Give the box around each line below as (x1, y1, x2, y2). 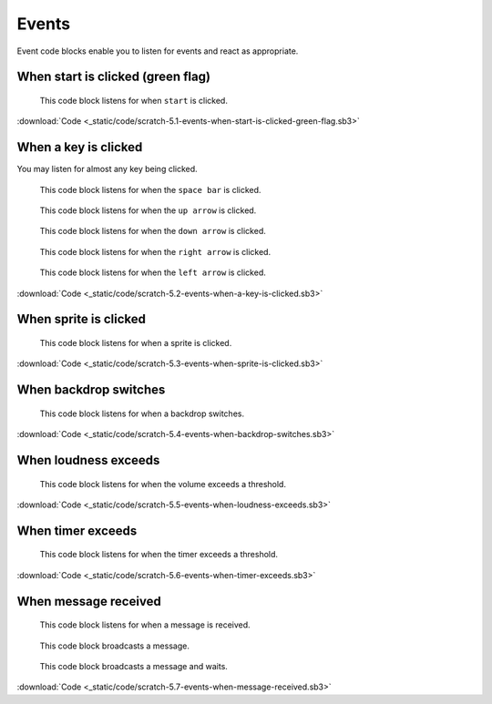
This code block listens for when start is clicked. (39, 95, 228, 106)
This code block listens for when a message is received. (39, 619, 251, 630)
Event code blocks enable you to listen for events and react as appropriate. (16, 46, 299, 56)
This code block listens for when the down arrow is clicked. (39, 226, 266, 237)
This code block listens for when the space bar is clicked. (39, 184, 261, 195)
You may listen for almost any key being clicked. (16, 164, 198, 175)
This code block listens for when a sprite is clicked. (39, 338, 232, 348)
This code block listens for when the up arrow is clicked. (39, 205, 257, 216)
